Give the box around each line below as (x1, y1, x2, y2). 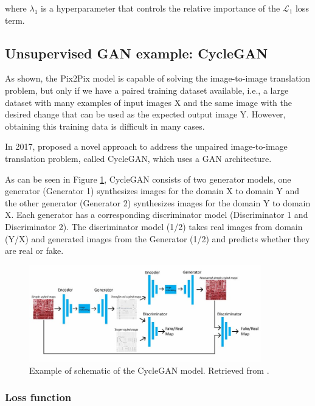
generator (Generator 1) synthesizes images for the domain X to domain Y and (5, 184, 299, 197)
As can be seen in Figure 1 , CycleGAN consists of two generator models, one (5, 172, 291, 185)
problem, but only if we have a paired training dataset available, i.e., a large (5, 83, 289, 96)
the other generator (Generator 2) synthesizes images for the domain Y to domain (5, 196, 311, 209)
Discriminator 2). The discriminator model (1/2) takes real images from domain (5, 220, 303, 233)
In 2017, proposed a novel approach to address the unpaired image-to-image (5, 140, 288, 153)
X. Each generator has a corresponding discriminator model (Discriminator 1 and (5, 208, 308, 221)
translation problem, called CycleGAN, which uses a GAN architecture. (5, 152, 272, 164)
